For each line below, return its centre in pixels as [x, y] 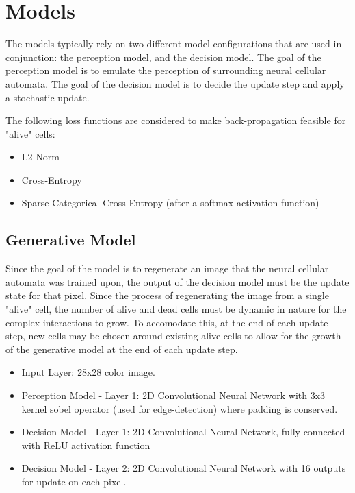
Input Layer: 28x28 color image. [88, 372]
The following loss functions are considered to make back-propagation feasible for [176, 120]
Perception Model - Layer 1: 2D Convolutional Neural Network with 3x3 [173, 395]
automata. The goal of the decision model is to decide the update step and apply [175, 83]
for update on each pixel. [74, 481]
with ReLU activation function [86, 445]
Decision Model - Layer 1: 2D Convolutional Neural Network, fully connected [183, 432]
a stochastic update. [48, 97]
